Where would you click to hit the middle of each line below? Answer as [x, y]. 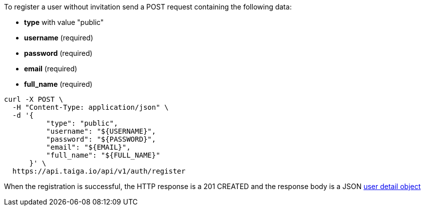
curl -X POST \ [34, 99]
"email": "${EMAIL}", [88, 147]
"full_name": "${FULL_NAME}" [103, 155]
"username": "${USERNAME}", [101, 131]
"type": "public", [82, 123]
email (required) [51, 69]
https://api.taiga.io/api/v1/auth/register [99, 171]
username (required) [59, 38]
